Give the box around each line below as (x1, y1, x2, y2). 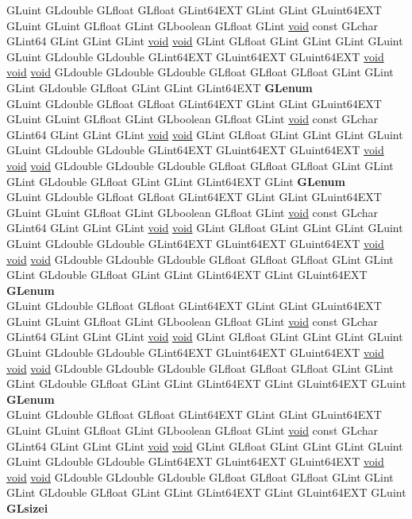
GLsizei (6, 500, 48, 516)
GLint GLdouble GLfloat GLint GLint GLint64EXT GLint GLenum (6, 172, 345, 189)
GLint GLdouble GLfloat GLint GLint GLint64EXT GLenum (6, 79, 313, 95)
